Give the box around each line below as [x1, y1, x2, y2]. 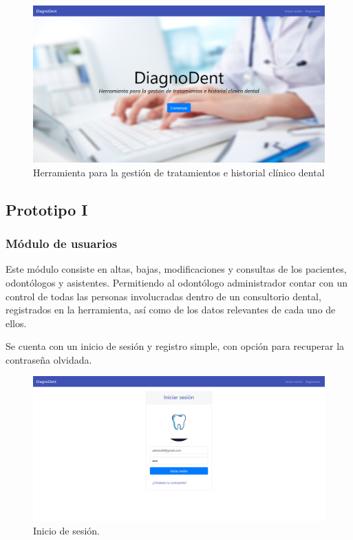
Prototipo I [6, 198, 88, 220]
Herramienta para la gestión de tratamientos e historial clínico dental [33, 165, 325, 179]
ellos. [6, 315, 27, 330]
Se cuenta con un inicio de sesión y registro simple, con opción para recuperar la [6, 339, 345, 353]
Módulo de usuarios [6, 235, 118, 252]
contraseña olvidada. [6, 352, 92, 366]
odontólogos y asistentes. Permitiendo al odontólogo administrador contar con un [6, 275, 347, 289]
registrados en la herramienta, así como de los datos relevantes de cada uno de [6, 302, 336, 317]
